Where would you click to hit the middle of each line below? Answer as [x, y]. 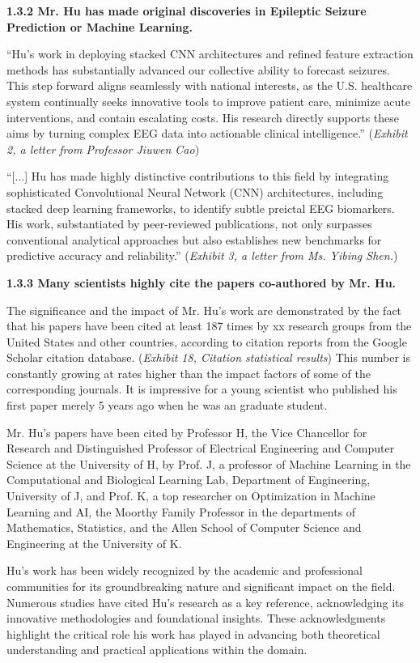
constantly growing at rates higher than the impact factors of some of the [189, 373]
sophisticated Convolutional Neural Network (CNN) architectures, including [195, 191]
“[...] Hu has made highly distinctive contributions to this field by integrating [198, 176]
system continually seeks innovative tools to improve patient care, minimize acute [208, 101]
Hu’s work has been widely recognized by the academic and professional [185, 570]
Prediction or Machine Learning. [100, 26]
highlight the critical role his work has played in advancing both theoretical [193, 633]
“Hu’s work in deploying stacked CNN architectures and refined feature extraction [210, 54]
